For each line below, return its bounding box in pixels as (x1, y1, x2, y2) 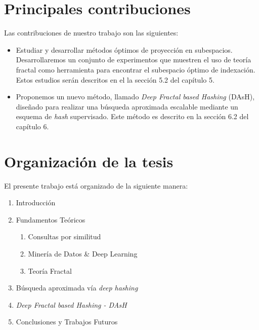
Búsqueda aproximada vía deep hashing (16, 282, 138, 293)
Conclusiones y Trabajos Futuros (16, 316, 118, 327)
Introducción (16, 197, 56, 208)
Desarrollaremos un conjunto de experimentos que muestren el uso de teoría (16, 54, 251, 65)
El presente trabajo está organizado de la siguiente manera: (4, 180, 188, 191)
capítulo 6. (16, 121, 49, 131)
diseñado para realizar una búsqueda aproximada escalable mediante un (16, 101, 238, 112)
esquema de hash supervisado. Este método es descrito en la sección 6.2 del (16, 111, 249, 122)
